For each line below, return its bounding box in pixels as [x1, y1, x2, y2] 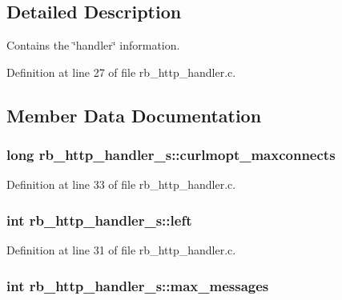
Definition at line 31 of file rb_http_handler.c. [6, 242, 236, 258]
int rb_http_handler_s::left [6, 210, 192, 230]
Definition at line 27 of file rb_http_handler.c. [6, 63, 236, 80]
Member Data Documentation [6, 102, 262, 127]
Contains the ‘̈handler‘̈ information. [6, 37, 180, 54]
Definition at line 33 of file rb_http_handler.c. [6, 176, 236, 193]
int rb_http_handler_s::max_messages [6, 275, 269, 295]
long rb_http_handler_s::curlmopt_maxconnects [6, 145, 336, 165]
